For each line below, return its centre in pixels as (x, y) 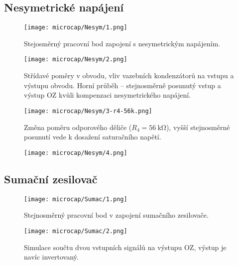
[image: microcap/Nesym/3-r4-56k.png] (88, 111)
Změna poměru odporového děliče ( (78, 127)
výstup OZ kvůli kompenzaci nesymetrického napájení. (108, 95)
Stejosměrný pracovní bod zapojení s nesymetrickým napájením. (122, 43)
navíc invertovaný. (51, 257)
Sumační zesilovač (51, 179)
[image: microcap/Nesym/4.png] (76, 153)
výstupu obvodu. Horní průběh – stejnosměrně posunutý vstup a (122, 85)
